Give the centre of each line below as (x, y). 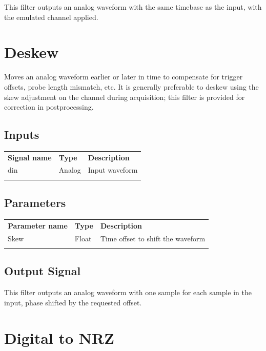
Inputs (22, 135)
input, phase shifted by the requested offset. (73, 302)
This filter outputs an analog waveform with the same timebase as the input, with (133, 7)
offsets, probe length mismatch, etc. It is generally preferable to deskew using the (131, 86)
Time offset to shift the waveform (153, 238)
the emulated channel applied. (51, 17)
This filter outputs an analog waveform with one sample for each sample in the (128, 292)
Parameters (35, 203)
